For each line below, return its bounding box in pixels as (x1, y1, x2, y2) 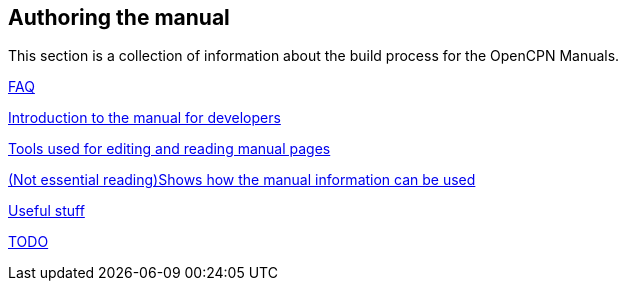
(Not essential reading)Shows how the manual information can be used (8, 171, 476, 189)
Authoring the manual (8, 5, 230, 30)
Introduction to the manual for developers (8, 109, 281, 127)
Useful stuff (8, 202, 85, 220)
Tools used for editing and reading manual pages (8, 140, 331, 158)
